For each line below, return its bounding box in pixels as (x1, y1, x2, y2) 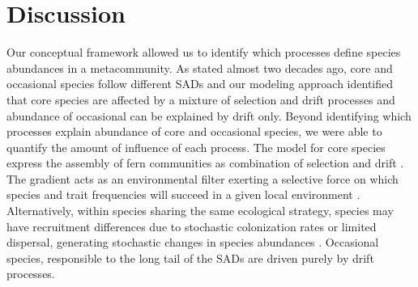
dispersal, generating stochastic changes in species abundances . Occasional (6, 234, 379, 251)
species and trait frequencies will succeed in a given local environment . (6, 186, 360, 203)
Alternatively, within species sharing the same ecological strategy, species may (6, 202, 394, 219)
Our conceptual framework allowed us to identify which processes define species (6, 44, 401, 61)
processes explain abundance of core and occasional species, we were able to (6, 123, 382, 140)
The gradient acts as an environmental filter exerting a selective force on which (6, 170, 399, 187)
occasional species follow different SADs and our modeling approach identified (6, 75, 394, 92)
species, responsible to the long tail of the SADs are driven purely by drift (6, 249, 374, 266)
